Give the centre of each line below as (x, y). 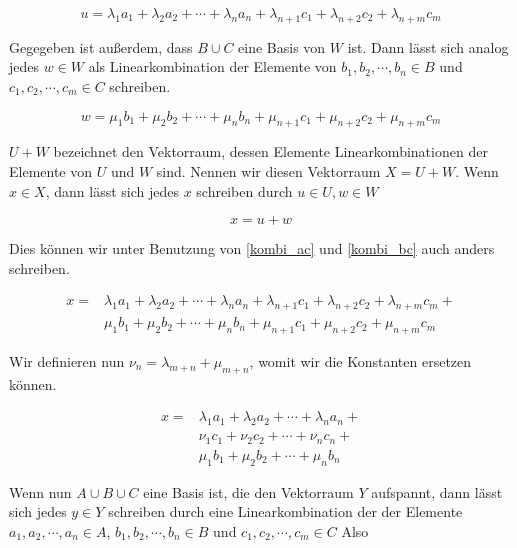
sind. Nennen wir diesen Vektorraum (268, 170)
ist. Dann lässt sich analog (428, 46)
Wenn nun (40, 491)
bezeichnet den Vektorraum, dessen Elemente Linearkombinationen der (270, 151)
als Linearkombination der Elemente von (212, 66)
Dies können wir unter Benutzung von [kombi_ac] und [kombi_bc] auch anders (252, 248)
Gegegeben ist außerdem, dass (101, 46)
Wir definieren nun (67, 361)
